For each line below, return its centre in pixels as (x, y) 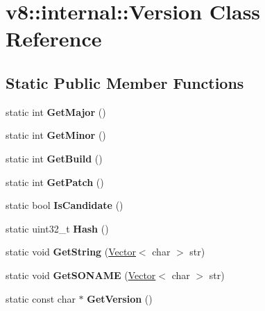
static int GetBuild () (54, 158)
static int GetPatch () (55, 182)
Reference (54, 39)
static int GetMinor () (56, 135)
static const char (41, 298)
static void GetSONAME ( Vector (81, 275)
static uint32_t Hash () (57, 228)
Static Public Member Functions (125, 82)
